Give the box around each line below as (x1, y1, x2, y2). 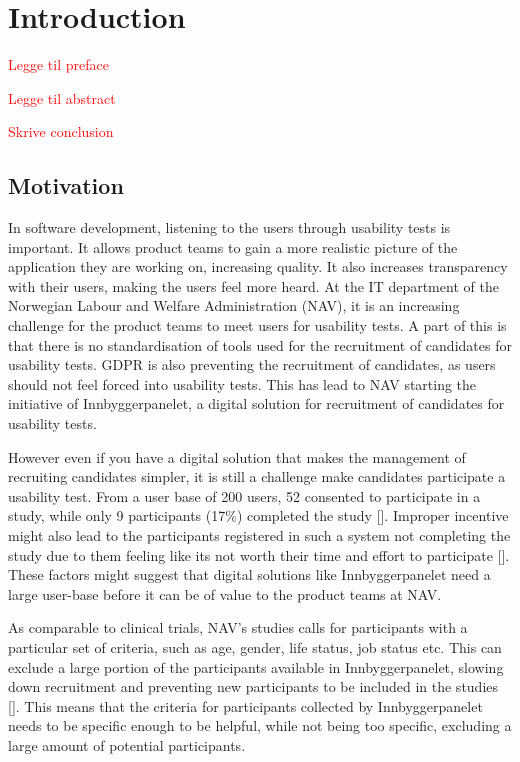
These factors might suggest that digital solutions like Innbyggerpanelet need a (8, 564, 491, 585)
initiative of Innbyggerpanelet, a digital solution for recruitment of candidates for (8, 393, 505, 414)
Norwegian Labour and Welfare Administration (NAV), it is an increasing (8, 295, 460, 316)
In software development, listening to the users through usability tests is (8, 217, 451, 238)
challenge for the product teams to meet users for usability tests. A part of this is (8, 315, 507, 336)
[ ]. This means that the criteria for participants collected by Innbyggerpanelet (8, 695, 483, 716)
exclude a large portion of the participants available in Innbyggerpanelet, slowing (8, 656, 504, 677)
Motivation (8, 170, 124, 201)
